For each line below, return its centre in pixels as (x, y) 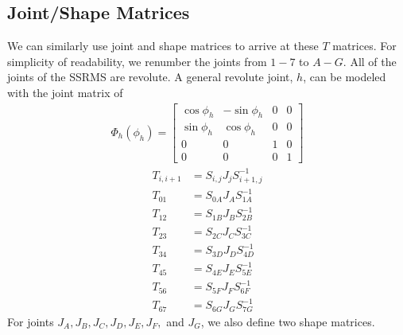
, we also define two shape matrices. (288, 321)
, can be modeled (345, 77)
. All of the (370, 61)
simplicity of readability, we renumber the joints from (137, 61)
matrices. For (364, 46)
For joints (31, 321)
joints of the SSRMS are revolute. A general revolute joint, (150, 77)
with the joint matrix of (65, 92)
